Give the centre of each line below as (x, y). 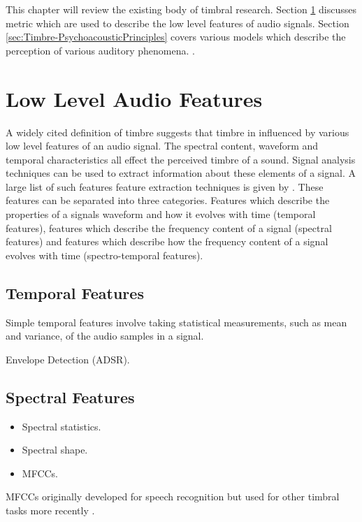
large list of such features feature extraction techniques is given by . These (165, 186)
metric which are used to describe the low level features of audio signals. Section (178, 23)
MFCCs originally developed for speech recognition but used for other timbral (173, 496)
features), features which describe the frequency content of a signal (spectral (169, 227)
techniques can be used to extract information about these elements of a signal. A (181, 173)
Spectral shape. (55, 450)
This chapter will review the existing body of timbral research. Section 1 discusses (181, 9)
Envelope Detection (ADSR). (68, 359)
